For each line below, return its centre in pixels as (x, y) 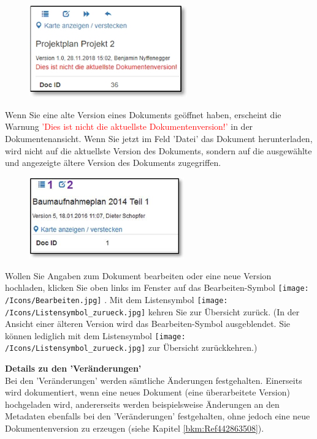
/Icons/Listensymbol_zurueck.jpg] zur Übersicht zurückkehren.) (131, 347)
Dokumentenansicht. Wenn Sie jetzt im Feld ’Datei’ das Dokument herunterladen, (159, 138)
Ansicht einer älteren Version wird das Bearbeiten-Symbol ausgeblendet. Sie (148, 324)
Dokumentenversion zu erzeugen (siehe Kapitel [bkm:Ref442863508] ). (135, 428)
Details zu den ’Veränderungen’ (73, 368)
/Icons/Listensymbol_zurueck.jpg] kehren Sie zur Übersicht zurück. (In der (152, 311)
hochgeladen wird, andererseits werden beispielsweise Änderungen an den (142, 404)
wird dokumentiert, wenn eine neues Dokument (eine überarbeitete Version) (147, 392)
